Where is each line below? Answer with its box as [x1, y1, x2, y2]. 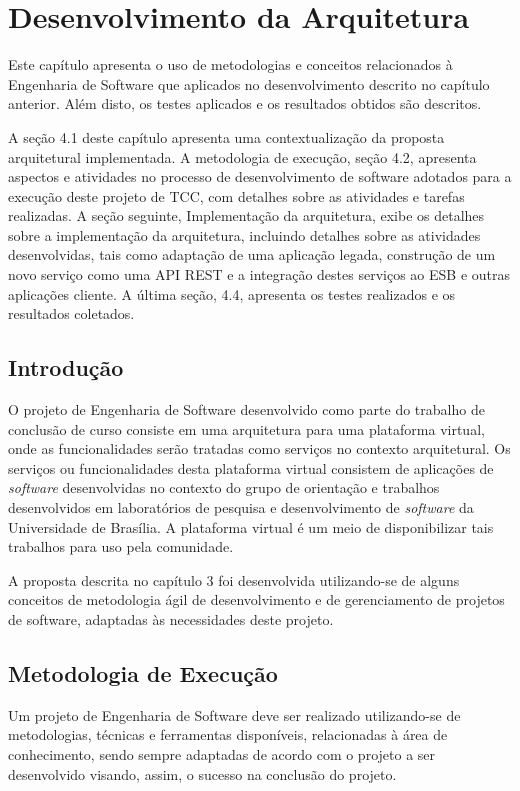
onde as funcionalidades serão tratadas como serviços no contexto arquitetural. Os [8, 438, 511, 459]
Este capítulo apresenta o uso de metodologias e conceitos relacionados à [8, 54, 453, 75]
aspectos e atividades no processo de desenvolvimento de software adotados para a [8, 166, 512, 187]
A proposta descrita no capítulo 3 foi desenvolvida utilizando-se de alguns [8, 569, 460, 590]
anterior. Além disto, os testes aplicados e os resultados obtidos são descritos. [8, 93, 482, 114]
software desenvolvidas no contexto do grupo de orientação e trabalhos [8, 477, 440, 498]
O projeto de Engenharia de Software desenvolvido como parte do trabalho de [8, 399, 485, 420]
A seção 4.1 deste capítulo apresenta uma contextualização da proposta [8, 126, 445, 147]
